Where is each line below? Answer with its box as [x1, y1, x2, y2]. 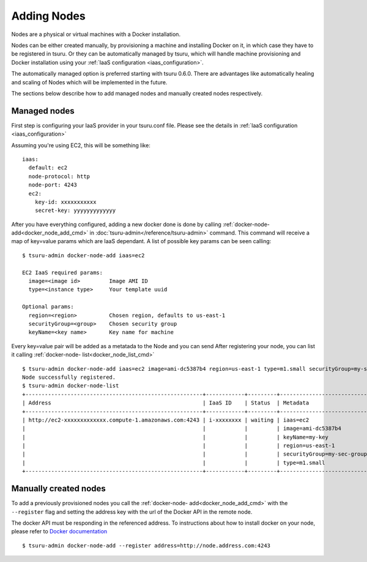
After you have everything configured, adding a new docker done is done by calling [11, 221, 221, 228]
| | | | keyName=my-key [22, 434, 328, 440]
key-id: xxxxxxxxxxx [34, 199, 97, 205]
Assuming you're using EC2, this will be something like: [11, 141, 151, 149]
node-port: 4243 [28, 181, 78, 189]
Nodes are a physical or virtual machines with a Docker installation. [11, 31, 180, 38]
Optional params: [22, 303, 74, 310]
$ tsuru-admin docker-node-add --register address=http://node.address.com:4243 [22, 542, 271, 549]
